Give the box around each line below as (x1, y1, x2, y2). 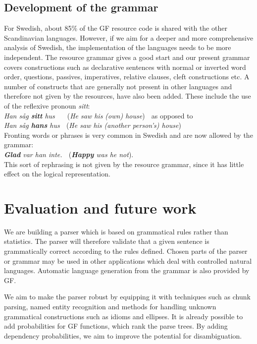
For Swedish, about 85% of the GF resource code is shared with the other (4, 23, 227, 33)
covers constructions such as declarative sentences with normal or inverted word (4, 61, 246, 72)
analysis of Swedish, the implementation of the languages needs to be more (4, 42, 231, 53)
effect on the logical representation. (4, 169, 110, 179)
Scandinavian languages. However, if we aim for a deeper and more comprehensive (4, 32, 254, 43)
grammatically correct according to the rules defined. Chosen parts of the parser (4, 246, 248, 256)
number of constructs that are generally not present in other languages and (4, 81, 232, 91)
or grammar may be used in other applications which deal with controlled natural (4, 255, 252, 266)
